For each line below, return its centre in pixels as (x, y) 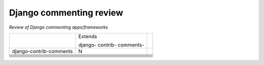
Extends (88, 36)
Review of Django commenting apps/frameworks (59, 27)
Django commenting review (66, 13)
